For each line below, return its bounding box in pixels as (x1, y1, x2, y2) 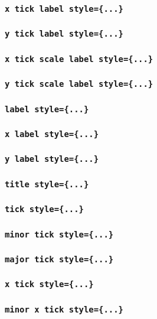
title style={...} (5, 179, 89, 189)
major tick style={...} (5, 254, 114, 264)
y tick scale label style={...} (5, 79, 153, 89)
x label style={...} (5, 129, 99, 139)
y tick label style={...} (5, 29, 123, 39)
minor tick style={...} (5, 229, 114, 239)
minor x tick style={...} (5, 304, 123, 314)
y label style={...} (5, 154, 99, 164)
